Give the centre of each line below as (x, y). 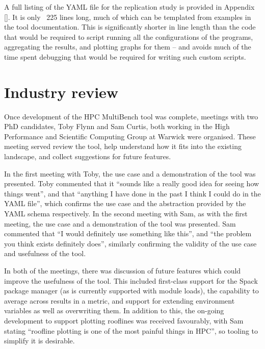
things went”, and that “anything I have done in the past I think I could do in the (132, 193)
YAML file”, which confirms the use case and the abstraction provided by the (125, 203)
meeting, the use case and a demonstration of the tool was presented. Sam (120, 223)
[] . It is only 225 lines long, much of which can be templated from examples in (128, 17)
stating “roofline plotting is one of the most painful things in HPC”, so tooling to (131, 330)
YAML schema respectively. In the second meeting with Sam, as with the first (126, 214)
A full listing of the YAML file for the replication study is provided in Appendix (129, 7)
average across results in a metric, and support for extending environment (120, 300)
